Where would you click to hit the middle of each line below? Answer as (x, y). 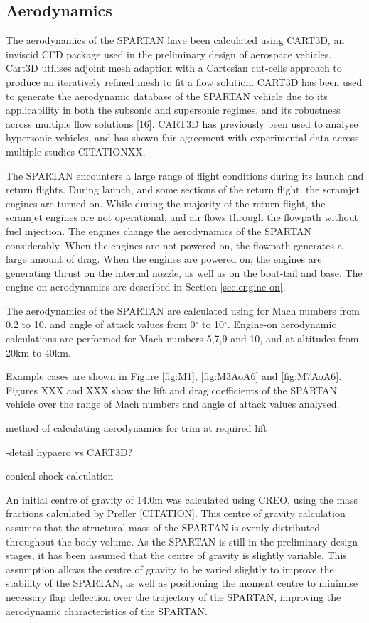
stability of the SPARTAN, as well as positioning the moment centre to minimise (182, 583)
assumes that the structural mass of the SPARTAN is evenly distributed (163, 527)
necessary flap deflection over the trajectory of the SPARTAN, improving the (173, 596)
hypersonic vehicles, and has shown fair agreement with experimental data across (182, 137)
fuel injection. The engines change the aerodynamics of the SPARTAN (159, 231)
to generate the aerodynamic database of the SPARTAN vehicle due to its (167, 96)
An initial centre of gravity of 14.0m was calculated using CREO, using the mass (182, 499)
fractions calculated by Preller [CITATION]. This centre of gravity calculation (176, 513)
